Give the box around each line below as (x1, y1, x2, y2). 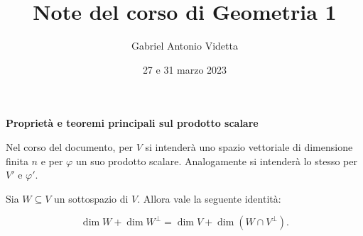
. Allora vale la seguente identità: (137, 191, 281, 206)
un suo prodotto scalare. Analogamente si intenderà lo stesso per (75, 153, 357, 168)
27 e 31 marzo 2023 (142, 62, 227, 77)
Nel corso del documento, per (6, 139, 134, 154)
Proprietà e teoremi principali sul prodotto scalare (6, 116, 259, 130)
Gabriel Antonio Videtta (131, 38, 238, 53)
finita (6, 153, 28, 168)
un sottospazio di (54, 191, 129, 206)
